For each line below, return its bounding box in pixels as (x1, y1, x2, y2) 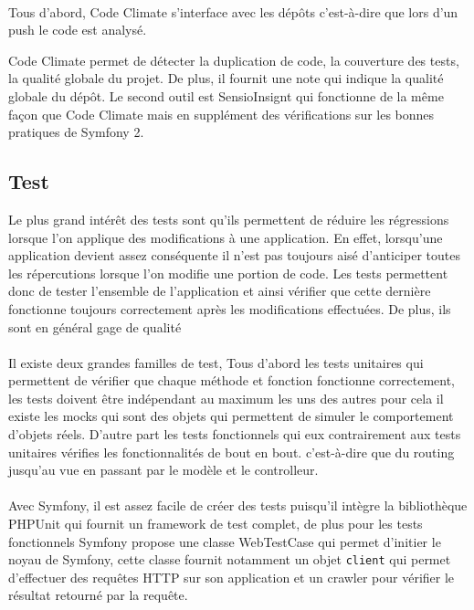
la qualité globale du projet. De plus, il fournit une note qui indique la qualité (8, 68, 444, 88)
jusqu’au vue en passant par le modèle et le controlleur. (8, 460, 319, 479)
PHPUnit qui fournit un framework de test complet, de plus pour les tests (8, 514, 423, 533)
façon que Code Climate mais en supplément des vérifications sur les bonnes (8, 104, 435, 123)
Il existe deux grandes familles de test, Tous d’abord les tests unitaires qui (8, 352, 424, 372)
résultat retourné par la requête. (8, 585, 188, 605)
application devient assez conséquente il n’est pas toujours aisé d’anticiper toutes (8, 246, 460, 265)
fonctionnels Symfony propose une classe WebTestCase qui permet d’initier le (8, 531, 441, 551)
